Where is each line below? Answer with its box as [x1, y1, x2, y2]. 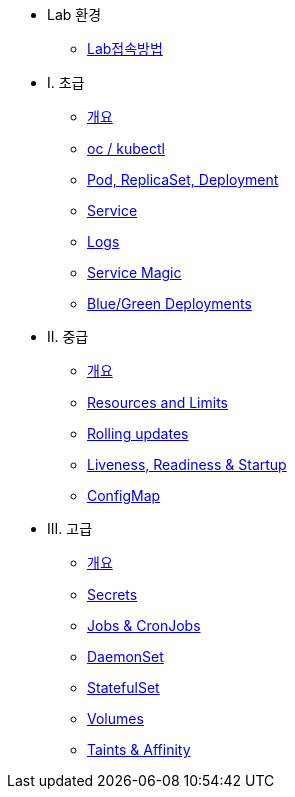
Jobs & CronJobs [87, 617, 201, 634]
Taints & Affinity [87, 741, 191, 758]
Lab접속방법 [87, 40, 163, 57]
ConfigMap [87, 487, 161, 504]
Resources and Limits [87, 394, 228, 411]
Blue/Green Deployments [87, 295, 252, 312]
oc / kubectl [87, 140, 165, 157]
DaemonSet [87, 648, 164, 665]
